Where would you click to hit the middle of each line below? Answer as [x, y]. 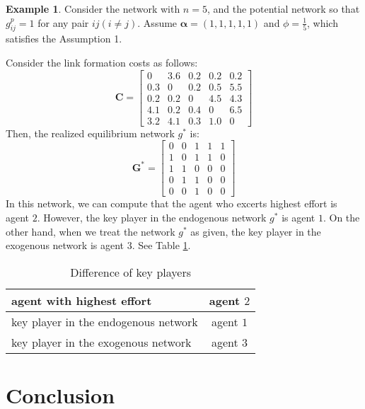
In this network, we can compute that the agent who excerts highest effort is [172, 203]
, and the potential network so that [283, 8]
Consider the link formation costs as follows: [102, 62]
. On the [341, 218]
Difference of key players [131, 272]
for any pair [63, 22]
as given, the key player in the [256, 231]
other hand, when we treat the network [91, 231]
